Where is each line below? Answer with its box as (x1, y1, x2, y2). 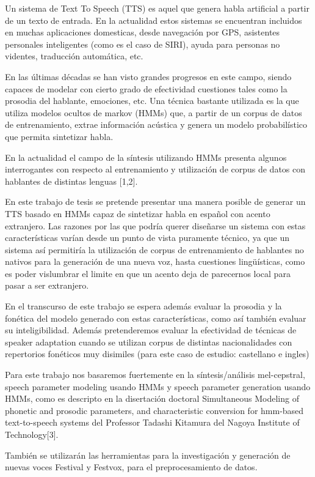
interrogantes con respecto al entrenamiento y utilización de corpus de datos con (5, 163, 306, 176)
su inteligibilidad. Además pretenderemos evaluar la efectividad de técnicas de (5, 324, 297, 336)
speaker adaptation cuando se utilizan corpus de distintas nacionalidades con (5, 335, 292, 348)
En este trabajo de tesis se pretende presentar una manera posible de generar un (5, 195, 306, 208)
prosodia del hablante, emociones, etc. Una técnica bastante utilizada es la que (5, 94, 299, 107)
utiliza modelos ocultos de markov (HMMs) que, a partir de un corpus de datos (5, 106, 302, 119)
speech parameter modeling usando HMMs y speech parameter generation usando (5, 380, 311, 393)
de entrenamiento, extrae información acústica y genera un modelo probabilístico (5, 118, 308, 131)
